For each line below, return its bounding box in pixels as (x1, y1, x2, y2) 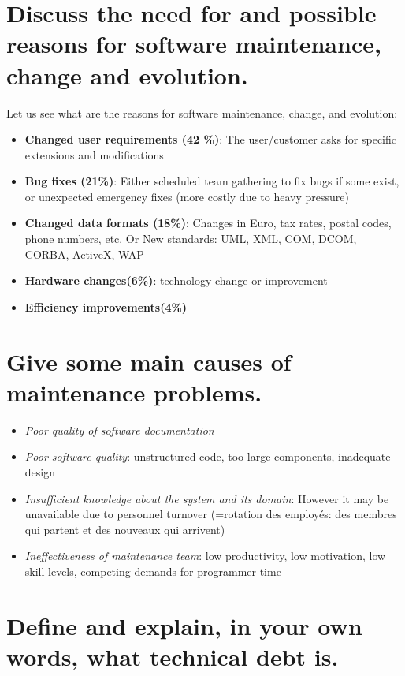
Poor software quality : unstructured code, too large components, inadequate (24, 448, 391, 465)
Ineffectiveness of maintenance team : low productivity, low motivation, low (24, 547, 386, 564)
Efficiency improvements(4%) (24, 298, 188, 315)
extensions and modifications (24, 146, 164, 162)
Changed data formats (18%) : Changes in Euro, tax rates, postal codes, (24, 215, 392, 231)
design (24, 463, 55, 480)
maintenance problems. (6, 375, 262, 408)
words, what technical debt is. (6, 640, 339, 672)
